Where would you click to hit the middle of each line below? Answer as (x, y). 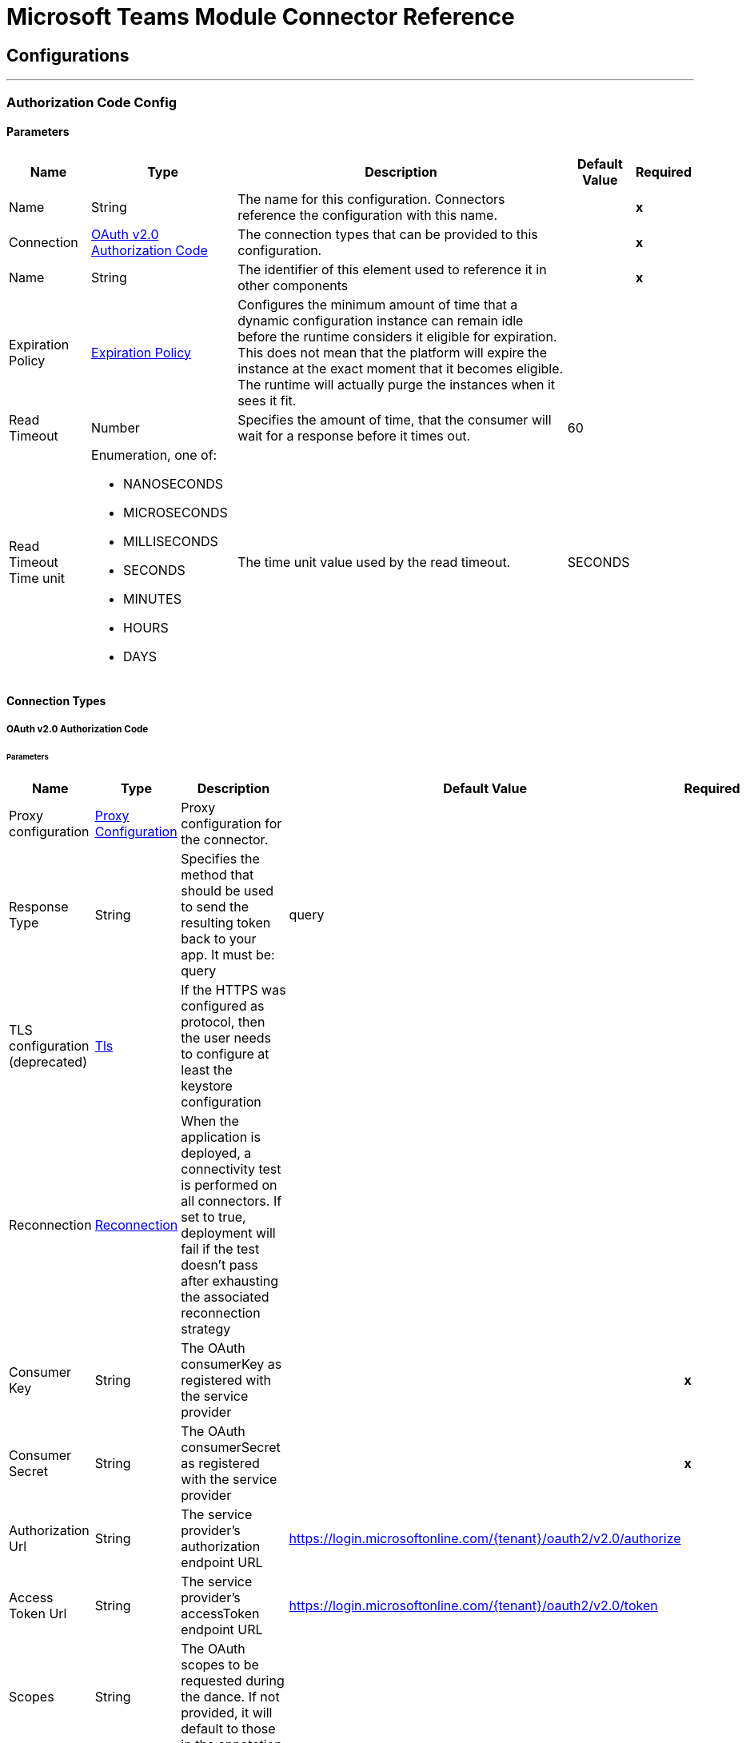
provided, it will (227, 1713)
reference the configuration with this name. (368, 215)
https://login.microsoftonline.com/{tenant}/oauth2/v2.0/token (473, 1606)
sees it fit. (267, 400)
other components (293, 285)
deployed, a (216, 1153)
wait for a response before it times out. (354, 435)
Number (116, 427)
